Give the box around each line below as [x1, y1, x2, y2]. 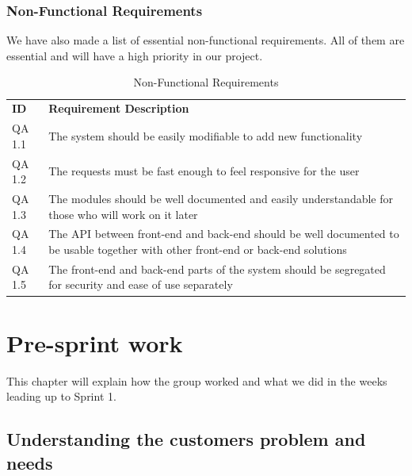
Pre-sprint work [6, 326, 183, 359]
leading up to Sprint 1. [6, 388, 116, 405]
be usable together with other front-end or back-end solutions [48, 241, 347, 257]
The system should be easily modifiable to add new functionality [48, 127, 363, 144]
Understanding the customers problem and [6, 427, 366, 451]
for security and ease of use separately [48, 276, 233, 293]
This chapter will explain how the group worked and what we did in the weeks [6, 372, 387, 389]
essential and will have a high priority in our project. [6, 47, 263, 63]
